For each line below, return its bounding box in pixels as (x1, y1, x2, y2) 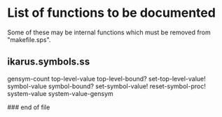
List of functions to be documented (7, 5, 216, 21)
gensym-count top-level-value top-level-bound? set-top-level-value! (7, 74, 207, 83)
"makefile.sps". (7, 35, 51, 43)
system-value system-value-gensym (7, 89, 113, 97)
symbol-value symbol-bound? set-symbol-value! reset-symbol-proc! (7, 82, 207, 90)
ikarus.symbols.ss (7, 56, 90, 68)
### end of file (7, 103, 50, 111)
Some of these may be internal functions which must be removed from (7, 28, 211, 36)
